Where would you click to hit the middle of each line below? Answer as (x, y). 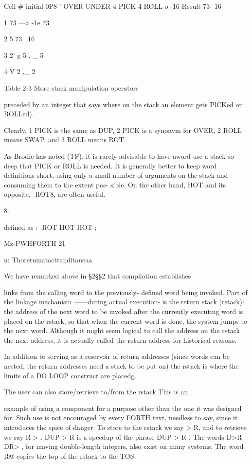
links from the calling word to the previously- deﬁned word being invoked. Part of (126, 292)
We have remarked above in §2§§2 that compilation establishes (98, 276)
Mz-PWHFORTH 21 (35, 243)
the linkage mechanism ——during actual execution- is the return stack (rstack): (124, 302)
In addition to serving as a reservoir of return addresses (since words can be (117, 356)
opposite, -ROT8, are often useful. (55, 194)
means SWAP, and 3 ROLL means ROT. (65, 139)
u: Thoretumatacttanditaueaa (48, 259)
